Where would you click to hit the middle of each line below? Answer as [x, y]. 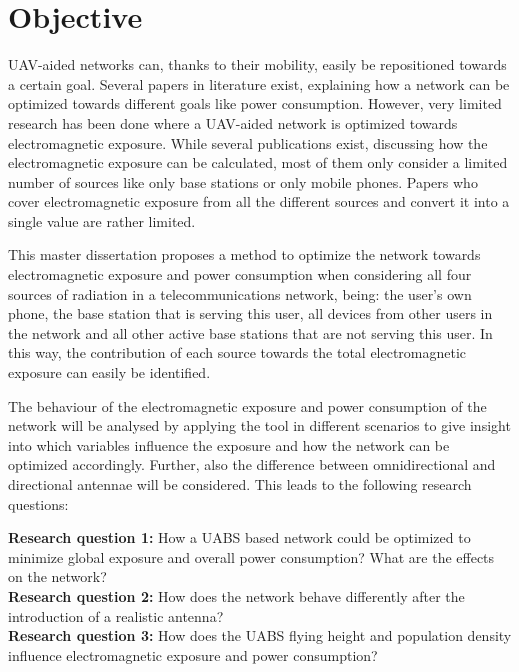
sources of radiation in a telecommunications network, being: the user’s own [240, 293]
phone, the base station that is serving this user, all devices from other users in [250, 313]
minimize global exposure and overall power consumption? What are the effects [251, 556]
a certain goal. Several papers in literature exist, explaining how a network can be [259, 83]
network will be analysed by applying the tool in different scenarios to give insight [259, 425]
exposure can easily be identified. [109, 372]
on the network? [57, 576]
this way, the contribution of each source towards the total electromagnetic [237, 352]
